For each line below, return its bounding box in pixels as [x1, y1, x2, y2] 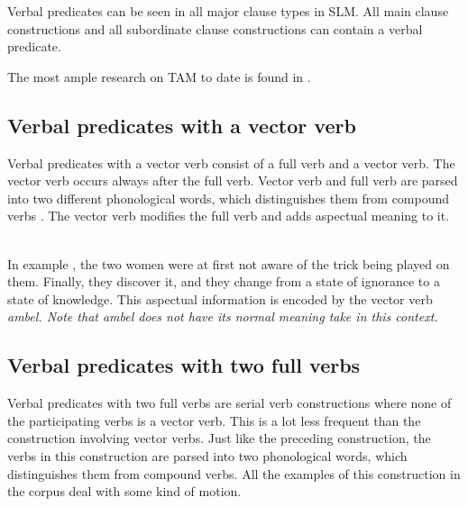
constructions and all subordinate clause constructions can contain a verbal [7, 19, 423, 38]
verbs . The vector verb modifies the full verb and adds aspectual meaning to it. [7, 206, 450, 225]
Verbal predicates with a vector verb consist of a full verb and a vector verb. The [7, 153, 455, 172]
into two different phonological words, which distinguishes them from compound [7, 188, 450, 207]
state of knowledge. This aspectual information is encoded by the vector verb [7, 289, 433, 308]
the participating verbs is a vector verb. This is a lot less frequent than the [7, 411, 421, 429]
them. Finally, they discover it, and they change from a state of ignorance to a [7, 272, 440, 291]
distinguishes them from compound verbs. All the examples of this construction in [7, 464, 461, 483]
